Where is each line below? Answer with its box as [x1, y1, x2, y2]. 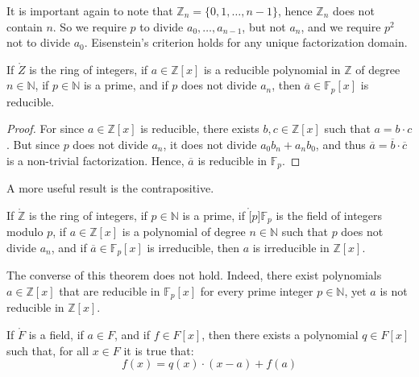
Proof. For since [6, 120, 85, 137]
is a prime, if [182, 206, 245, 223]
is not [380, 282, 408, 299]
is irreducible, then [147, 238, 239, 255]
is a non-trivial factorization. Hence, [6, 151, 185, 168]
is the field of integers [276, 206, 383, 223]
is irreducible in [252, 238, 330, 255]
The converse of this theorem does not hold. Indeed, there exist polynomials [6, 267, 382, 284]
